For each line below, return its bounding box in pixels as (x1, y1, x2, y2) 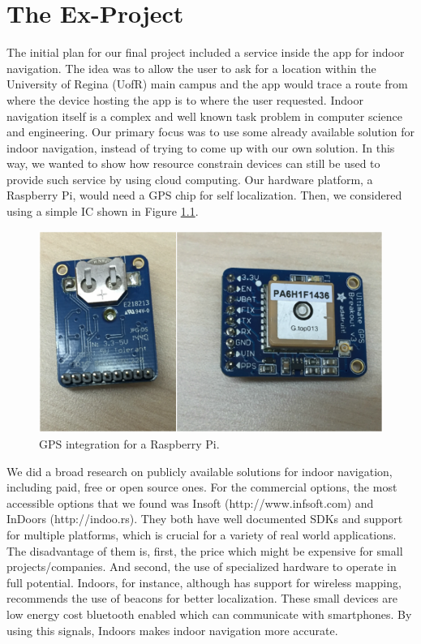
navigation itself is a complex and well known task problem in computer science (6, 107, 403, 124)
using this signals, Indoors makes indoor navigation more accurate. (6, 621, 338, 638)
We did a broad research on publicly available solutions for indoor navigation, (6, 462, 393, 479)
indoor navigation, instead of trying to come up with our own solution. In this (6, 139, 395, 156)
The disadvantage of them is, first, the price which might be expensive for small (6, 542, 403, 559)
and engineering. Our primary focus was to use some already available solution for (6, 123, 415, 140)
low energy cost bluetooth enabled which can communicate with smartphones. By (6, 605, 412, 622)
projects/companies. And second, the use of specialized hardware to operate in (6, 558, 397, 575)
